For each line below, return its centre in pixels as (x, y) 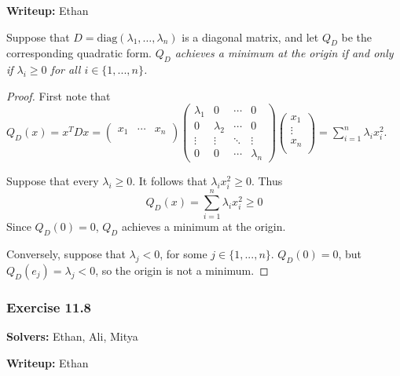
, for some (183, 254)
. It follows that (170, 180)
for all (66, 69)
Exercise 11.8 (49, 307)
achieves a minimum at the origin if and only (284, 53)
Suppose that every (53, 180)
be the (357, 37)
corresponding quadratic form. (79, 53)
